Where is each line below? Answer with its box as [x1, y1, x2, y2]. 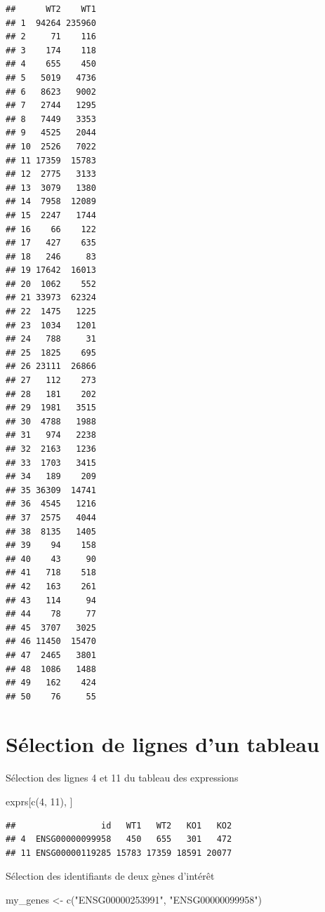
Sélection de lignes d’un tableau [6, 730, 319, 758]
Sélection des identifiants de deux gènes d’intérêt [6, 869, 215, 883]
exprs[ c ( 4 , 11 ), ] [6, 794, 73, 808]
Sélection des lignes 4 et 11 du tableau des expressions [6, 770, 239, 785]
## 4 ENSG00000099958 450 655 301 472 [6, 834, 232, 845]
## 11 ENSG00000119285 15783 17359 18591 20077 [6, 847, 232, 858]
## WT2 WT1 [6, 4, 96, 14]
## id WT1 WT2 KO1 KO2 [6, 820, 232, 831]
